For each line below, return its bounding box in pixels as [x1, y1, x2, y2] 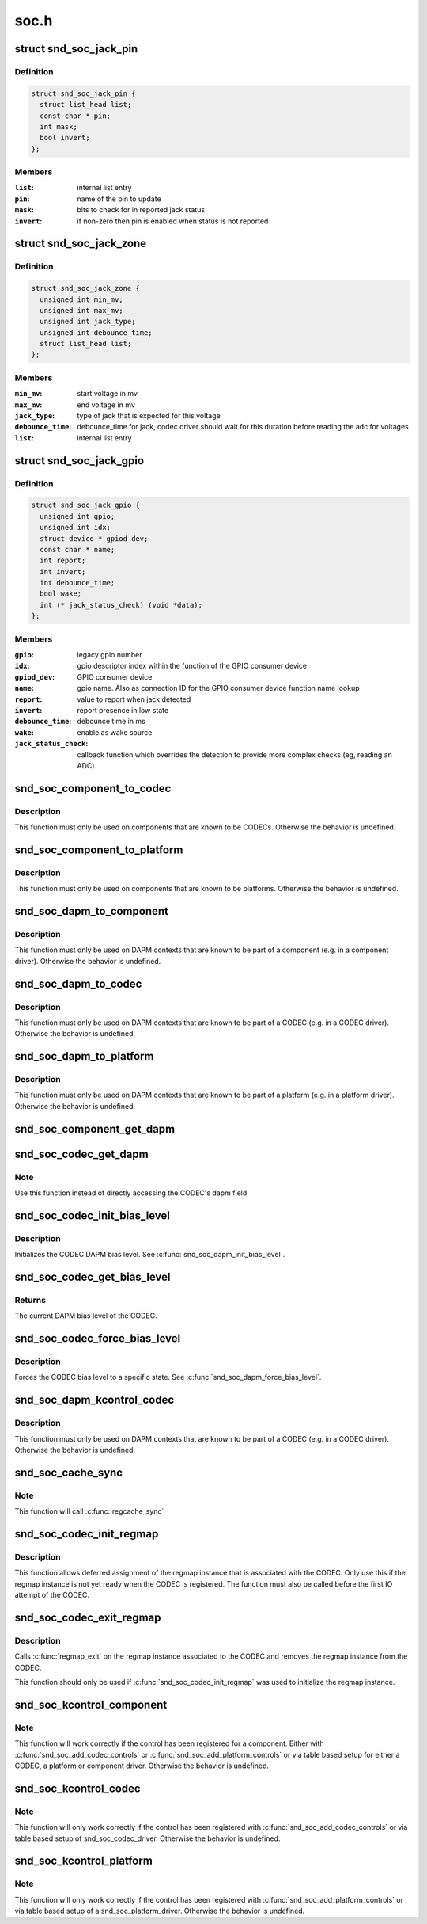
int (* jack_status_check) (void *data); [40, 600, 203, 609]
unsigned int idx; [40, 523, 111, 532]
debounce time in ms [77, 717, 145, 726]
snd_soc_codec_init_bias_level [14, 1209, 170, 1222]
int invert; [40, 567, 86, 576]
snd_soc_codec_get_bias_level [14, 1270, 171, 1283]
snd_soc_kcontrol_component [14, 1697, 168, 1711]
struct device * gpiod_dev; [40, 534, 149, 543]
